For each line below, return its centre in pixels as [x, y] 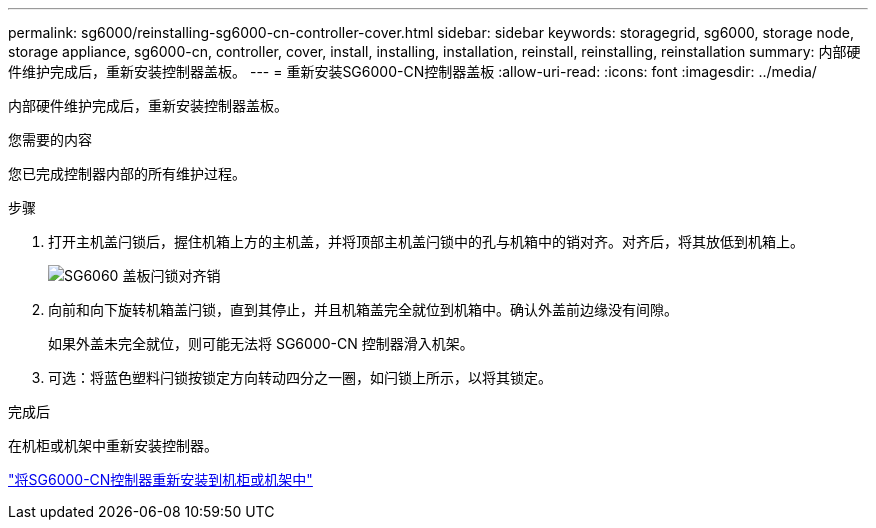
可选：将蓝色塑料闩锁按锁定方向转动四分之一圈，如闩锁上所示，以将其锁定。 [300, 377]
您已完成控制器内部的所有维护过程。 [127, 173]
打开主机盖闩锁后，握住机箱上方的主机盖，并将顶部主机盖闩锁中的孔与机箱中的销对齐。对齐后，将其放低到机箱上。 [426, 241]
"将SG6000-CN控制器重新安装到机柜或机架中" [160, 479]
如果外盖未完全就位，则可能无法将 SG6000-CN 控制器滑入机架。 [261, 343]
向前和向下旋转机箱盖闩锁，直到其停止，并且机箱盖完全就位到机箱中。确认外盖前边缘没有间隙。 [363, 309]
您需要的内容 [50, 139]
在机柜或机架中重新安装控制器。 [113, 445]
